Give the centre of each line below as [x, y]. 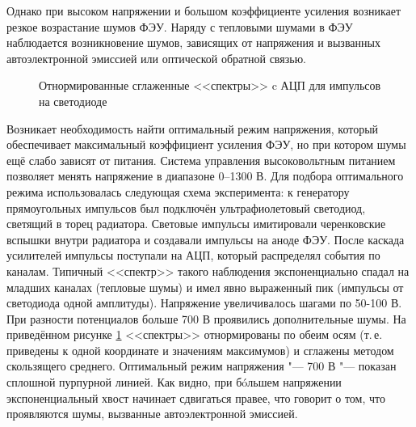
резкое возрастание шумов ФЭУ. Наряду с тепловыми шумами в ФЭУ [180, 26]
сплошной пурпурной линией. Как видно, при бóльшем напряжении [174, 382]
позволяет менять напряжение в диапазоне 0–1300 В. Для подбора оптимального [205, 176]
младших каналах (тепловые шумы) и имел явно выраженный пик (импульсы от [205, 287]
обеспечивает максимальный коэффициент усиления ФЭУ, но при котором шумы [206, 144]
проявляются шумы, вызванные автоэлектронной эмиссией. [152, 414]
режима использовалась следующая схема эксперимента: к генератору [178, 191]
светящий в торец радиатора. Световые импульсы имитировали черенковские [196, 224]
